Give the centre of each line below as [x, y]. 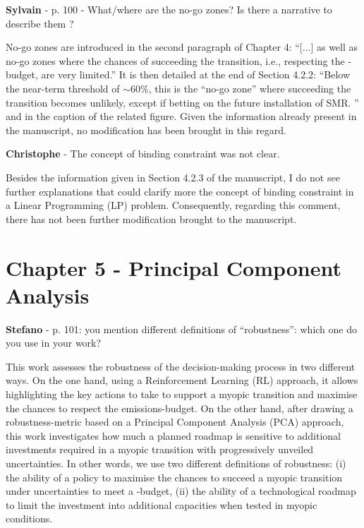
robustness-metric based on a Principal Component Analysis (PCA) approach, [175, 422]
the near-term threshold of [63, 88]
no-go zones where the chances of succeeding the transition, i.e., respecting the [175, 60]
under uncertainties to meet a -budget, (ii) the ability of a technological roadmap [181, 491]
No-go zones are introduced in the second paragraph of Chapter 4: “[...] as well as [182, 47]
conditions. [29, 518]
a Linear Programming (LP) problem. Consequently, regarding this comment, [173, 205]
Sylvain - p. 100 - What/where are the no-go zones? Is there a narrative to [169, 9]
